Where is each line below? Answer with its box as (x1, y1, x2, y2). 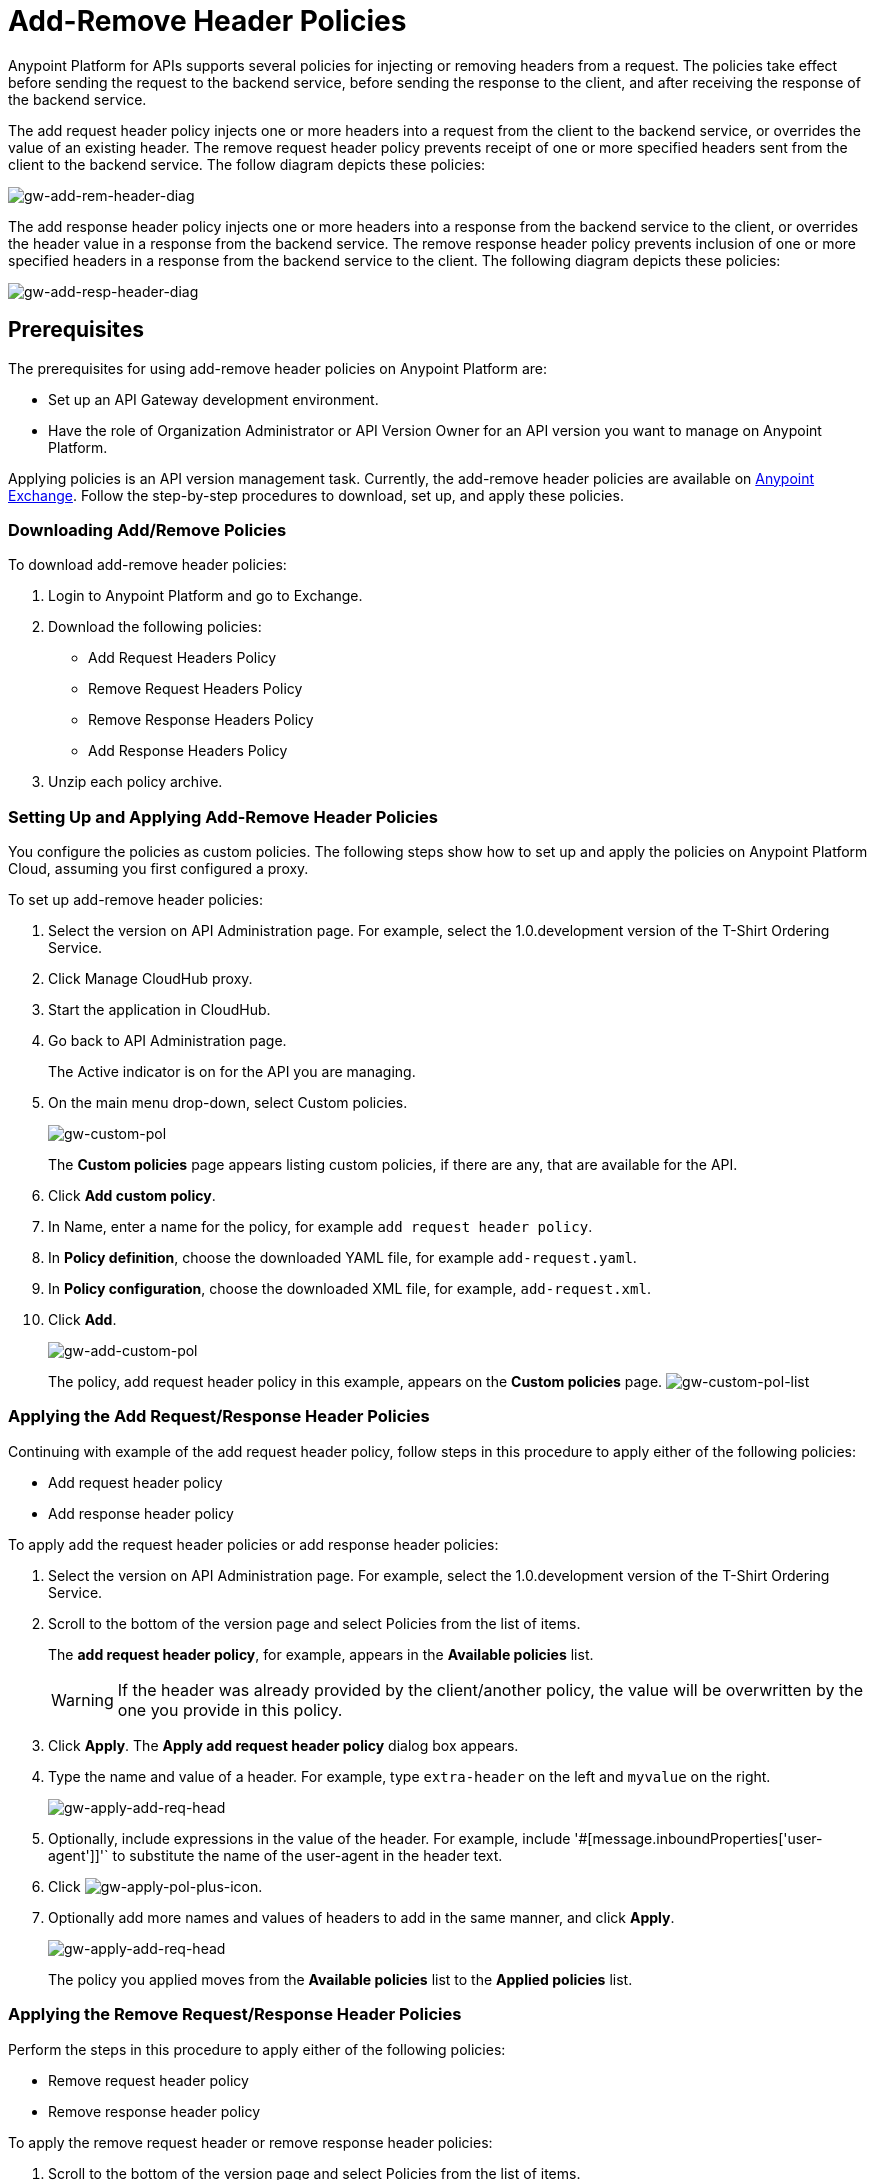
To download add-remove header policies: (8, 556, 287, 574)
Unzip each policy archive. (48, 773, 223, 791)
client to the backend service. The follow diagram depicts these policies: (8, 155, 486, 173)
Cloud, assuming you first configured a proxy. (8, 860, 309, 878)
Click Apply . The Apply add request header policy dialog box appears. (48, 1736, 519, 1754)
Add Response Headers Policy (88, 742, 288, 760)
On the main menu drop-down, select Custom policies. (48, 1094, 408, 1112)
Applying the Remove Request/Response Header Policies (8, 2004, 462, 2025)
